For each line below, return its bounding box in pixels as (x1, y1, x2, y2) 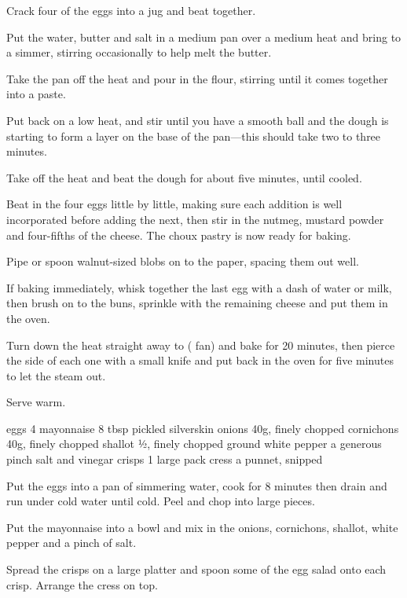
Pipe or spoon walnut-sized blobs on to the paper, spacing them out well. (6, 253, 359, 270)
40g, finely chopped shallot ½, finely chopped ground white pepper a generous (6, 435, 382, 452)
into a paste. (6, 86, 66, 102)
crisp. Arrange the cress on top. (6, 576, 158, 592)
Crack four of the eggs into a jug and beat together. (6, 2, 256, 18)
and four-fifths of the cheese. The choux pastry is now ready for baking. (6, 226, 351, 243)
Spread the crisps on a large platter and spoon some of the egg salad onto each (6, 561, 387, 578)
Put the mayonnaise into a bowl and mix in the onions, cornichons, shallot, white (6, 519, 398, 535)
